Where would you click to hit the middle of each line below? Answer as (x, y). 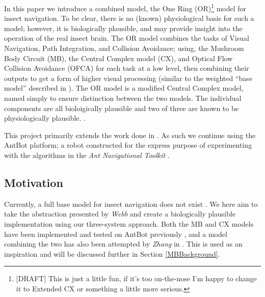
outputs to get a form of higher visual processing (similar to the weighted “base (128, 78)
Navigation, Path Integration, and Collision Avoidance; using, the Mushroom (124, 48)
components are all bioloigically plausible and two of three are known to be (122, 108)
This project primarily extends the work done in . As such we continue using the (130, 135)
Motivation (34, 182)
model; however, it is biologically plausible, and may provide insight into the (123, 28)
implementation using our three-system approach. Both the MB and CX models (129, 223)
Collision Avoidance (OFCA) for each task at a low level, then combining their (127, 68)
